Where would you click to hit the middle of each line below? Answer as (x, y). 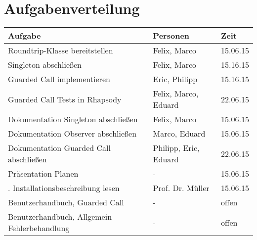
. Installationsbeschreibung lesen (64, 188)
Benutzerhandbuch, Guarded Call (66, 202)
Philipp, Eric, (176, 148)
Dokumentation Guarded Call (59, 148)
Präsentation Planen (43, 174)
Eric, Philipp (175, 79)
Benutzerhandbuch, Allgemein (60, 217)
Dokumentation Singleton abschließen (73, 119)
